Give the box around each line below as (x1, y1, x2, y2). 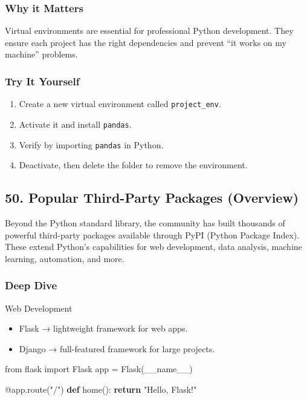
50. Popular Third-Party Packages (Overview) (5, 188, 299, 207)
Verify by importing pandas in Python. (19, 138, 164, 151)
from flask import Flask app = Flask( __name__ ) (5, 362, 193, 375)
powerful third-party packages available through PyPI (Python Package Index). (5, 228, 300, 241)
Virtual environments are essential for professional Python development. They (5, 24, 294, 37)
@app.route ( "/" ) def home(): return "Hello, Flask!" (5, 382, 197, 395)
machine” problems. (5, 48, 78, 61)
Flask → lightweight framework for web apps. (19, 322, 188, 335)
